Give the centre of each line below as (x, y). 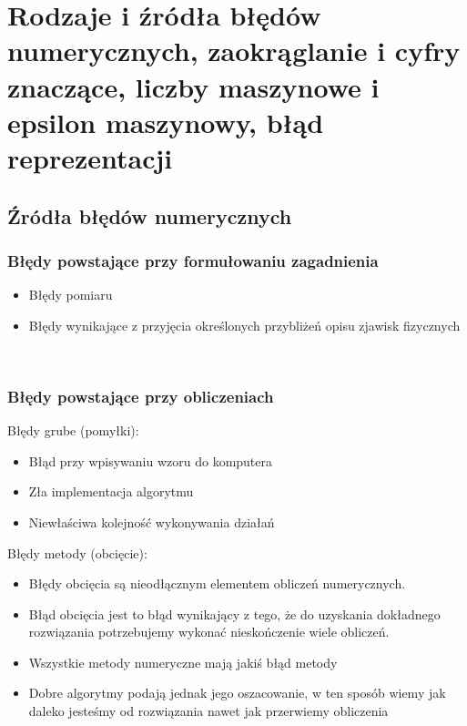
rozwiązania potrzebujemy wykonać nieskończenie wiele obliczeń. (209, 632)
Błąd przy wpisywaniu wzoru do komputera (151, 460)
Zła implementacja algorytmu (111, 491)
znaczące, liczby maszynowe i (193, 86)
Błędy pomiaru (71, 295)
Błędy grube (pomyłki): (73, 430)
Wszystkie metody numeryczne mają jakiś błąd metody (183, 662)
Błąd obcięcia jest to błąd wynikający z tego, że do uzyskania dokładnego (234, 614)
